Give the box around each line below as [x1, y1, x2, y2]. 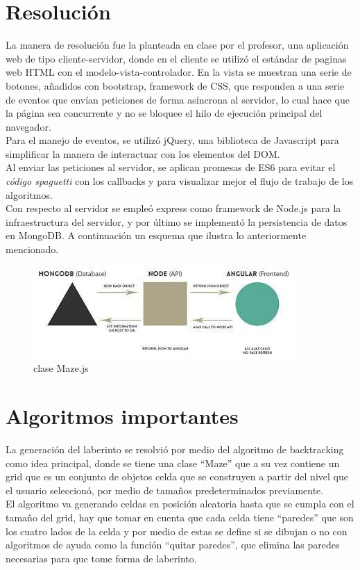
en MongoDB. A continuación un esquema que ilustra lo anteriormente [6, 228, 307, 243]
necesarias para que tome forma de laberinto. [6, 551, 197, 565]
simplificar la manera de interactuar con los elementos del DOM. [6, 146, 280, 161]
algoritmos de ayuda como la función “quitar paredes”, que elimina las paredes [6, 537, 340, 552]
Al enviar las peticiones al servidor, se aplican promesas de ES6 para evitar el [6, 160, 336, 174]
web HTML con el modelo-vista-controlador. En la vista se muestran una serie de [6, 65, 352, 79]
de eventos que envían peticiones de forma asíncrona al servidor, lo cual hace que [6, 92, 350, 106]
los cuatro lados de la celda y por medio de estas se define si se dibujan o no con [6, 523, 348, 538]
